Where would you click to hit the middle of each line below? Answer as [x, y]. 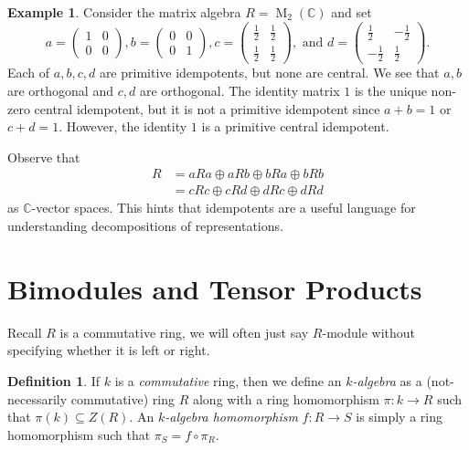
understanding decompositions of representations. [145, 226]
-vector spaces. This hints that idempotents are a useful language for [224, 208]
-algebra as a [387, 380]
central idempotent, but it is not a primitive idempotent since [207, 108]
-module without [368, 332]
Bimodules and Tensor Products [215, 288]
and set [352, 12]
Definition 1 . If [54, 380]
